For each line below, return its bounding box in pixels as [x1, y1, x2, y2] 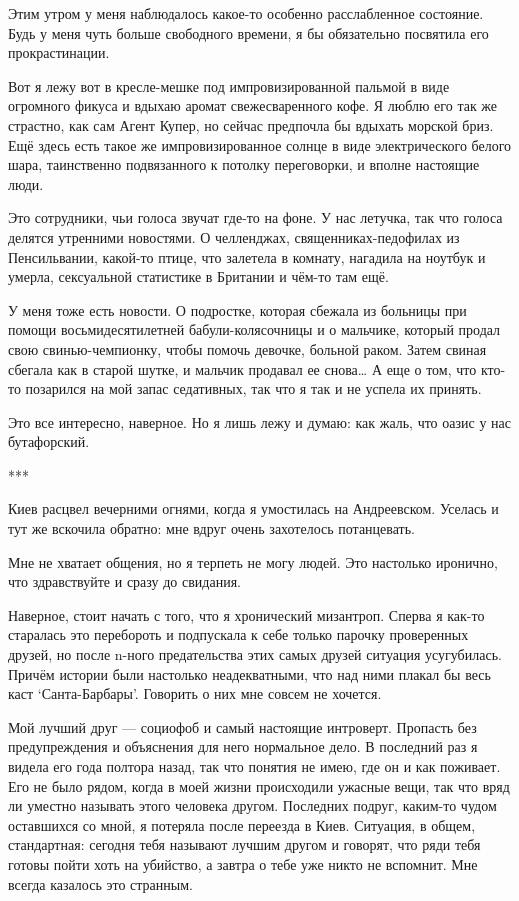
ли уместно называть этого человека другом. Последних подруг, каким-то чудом [8, 795, 497, 816]
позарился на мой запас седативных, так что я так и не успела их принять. [25, 378, 482, 399]
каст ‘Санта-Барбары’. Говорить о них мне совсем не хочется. [8, 683, 382, 704]
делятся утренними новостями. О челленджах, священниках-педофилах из [8, 226, 460, 247]
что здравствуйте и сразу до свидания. [8, 571, 241, 592]
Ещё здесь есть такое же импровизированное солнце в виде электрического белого [8, 134, 512, 155]
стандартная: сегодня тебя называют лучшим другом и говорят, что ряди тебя [8, 834, 481, 855]
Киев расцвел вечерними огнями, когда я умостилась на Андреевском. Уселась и [8, 498, 499, 519]
